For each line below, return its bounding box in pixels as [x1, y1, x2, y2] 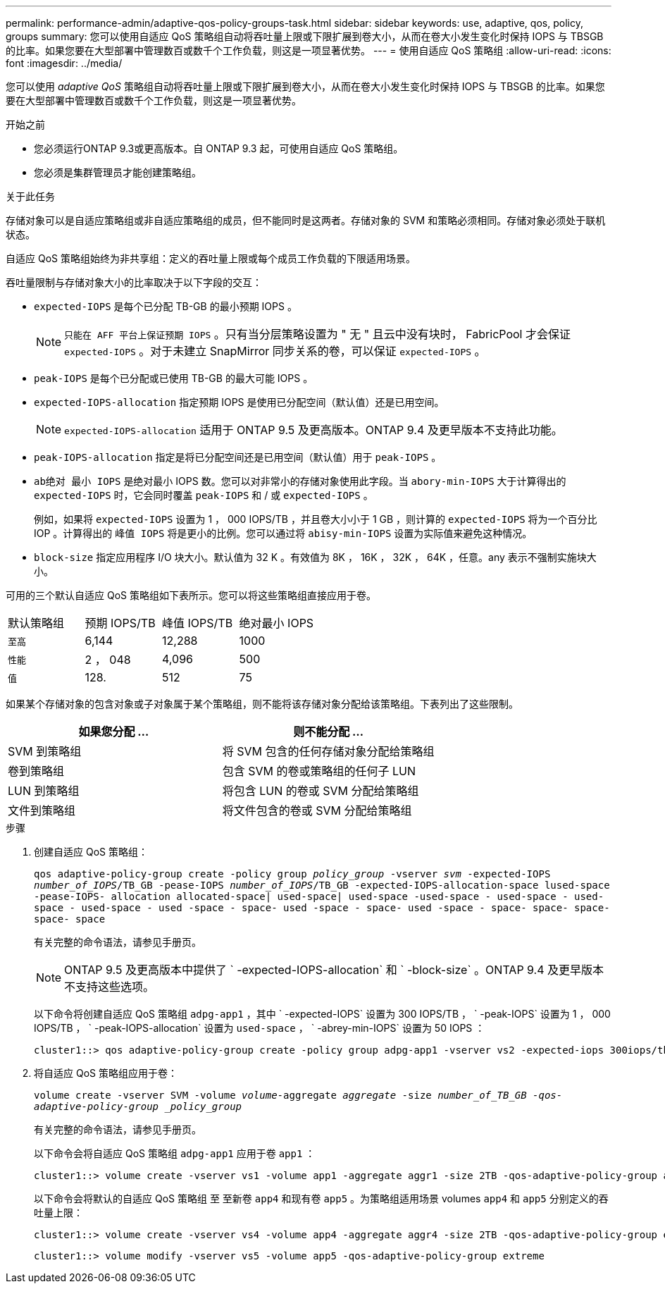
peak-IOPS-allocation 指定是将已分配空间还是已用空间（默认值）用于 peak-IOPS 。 [34, 451, 442, 463]
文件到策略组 [8, 803, 76, 818]
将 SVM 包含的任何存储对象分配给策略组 [222, 744, 435, 758]
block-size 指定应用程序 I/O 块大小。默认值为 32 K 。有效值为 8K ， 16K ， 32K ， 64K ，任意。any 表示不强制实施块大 [34, 551, 597, 563]
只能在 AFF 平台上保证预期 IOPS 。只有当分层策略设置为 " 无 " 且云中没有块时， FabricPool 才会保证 [64, 327, 571, 341]
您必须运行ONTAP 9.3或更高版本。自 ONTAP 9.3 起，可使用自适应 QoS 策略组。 [34, 142, 404, 154]
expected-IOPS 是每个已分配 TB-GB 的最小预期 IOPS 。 [34, 300, 297, 312]
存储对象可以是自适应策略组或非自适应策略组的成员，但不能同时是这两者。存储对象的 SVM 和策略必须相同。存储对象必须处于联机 [6, 214, 606, 226]
